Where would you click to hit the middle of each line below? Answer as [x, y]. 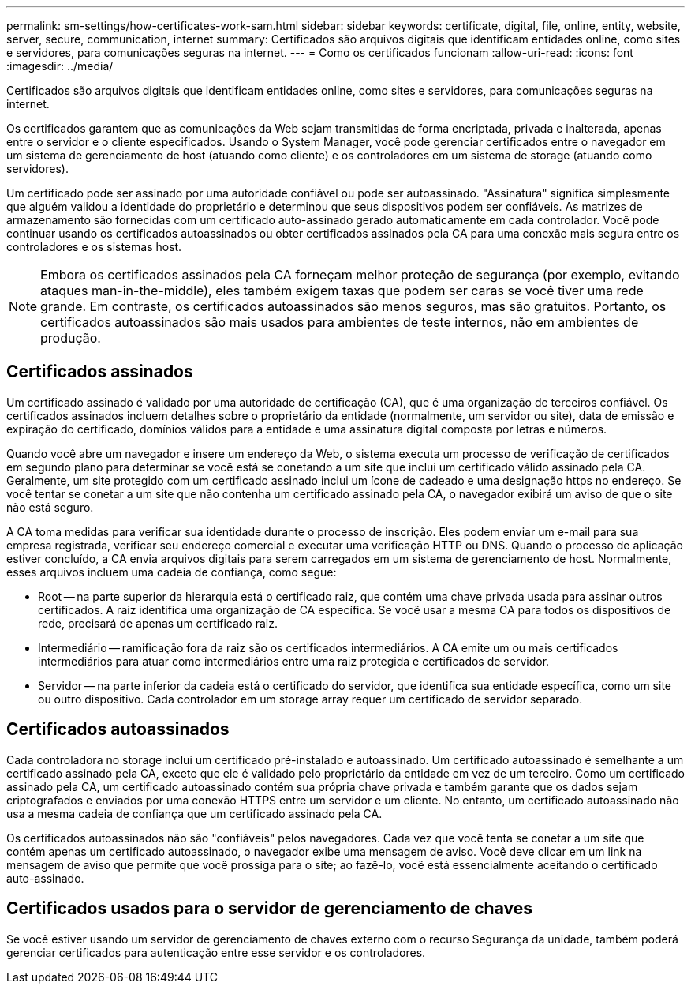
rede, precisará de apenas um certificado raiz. [158, 623]
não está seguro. [50, 507]
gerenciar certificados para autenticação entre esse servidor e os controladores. [216, 952]
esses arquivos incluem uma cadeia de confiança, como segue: [172, 572]
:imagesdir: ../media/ [60, 66]
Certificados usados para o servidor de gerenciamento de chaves [269, 909]
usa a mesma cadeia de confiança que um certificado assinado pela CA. [194, 813]
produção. [71, 338]
